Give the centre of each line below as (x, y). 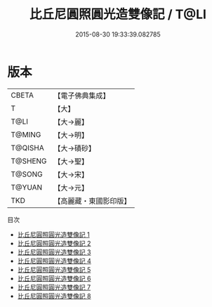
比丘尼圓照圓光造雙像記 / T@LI (118, 14)
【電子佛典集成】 (82, 96)
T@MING (26, 134)
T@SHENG (29, 161)
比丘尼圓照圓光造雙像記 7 (54, 287)
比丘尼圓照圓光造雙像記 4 (54, 261)
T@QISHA (27, 148)
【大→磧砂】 (75, 148)
